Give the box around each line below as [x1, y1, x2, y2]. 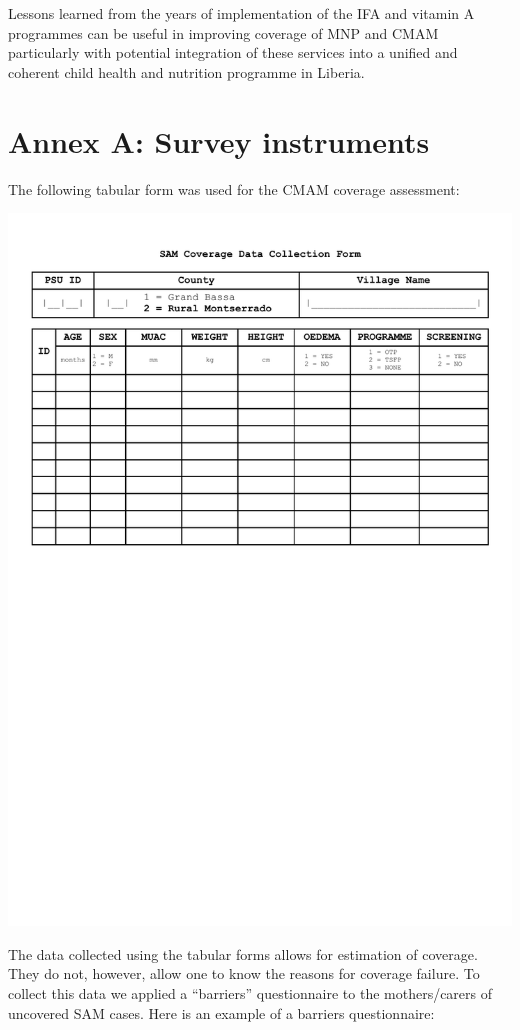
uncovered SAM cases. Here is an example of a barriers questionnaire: [8, 1002, 435, 1023]
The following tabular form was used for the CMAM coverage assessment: [8, 178, 460, 199]
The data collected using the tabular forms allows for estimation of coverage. [8, 943, 478, 964]
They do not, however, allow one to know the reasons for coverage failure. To [8, 963, 480, 984]
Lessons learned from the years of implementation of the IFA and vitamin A [8, 3, 475, 23]
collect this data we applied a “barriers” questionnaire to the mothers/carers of [8, 983, 493, 1003]
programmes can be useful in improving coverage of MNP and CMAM [8, 22, 439, 43]
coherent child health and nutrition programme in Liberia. [8, 61, 365, 82]
